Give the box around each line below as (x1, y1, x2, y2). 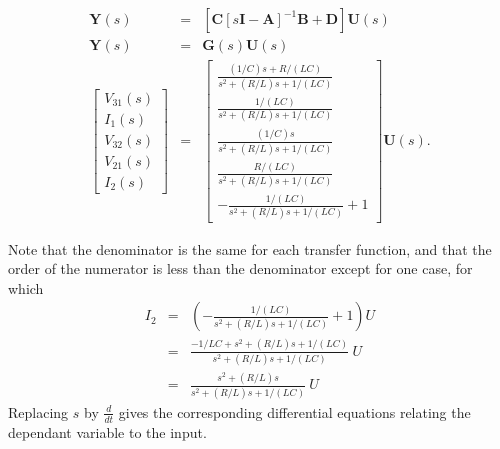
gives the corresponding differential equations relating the (118, 401, 471, 422)
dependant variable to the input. (8, 421, 207, 442)
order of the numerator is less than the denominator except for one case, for (8, 258, 473, 279)
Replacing (8, 401, 69, 422)
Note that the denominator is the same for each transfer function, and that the (8, 238, 492, 259)
